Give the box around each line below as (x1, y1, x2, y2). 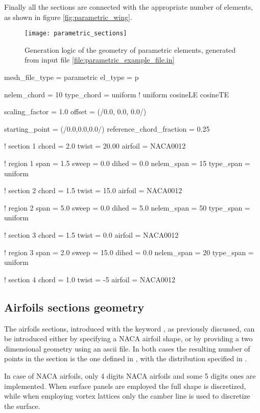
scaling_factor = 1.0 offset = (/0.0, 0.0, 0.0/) (4, 106, 147, 117)
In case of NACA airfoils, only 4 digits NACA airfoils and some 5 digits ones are (4, 370, 256, 381)
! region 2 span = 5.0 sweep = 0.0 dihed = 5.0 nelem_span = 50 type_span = (4, 202, 250, 213)
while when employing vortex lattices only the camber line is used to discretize (4, 390, 250, 401)
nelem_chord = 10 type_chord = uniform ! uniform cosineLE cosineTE (4, 89, 229, 99)
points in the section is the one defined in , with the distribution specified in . (4, 353, 247, 364)
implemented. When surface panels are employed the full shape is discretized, (4, 380, 246, 391)
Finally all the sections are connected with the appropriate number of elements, (4, 2, 253, 12)
